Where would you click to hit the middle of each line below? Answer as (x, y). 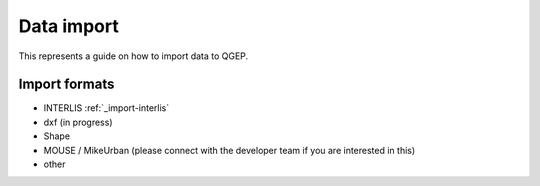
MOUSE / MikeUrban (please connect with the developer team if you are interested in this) (229, 150)
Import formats (66, 84)
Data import (68, 26)
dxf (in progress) (78, 122)
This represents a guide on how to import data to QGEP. (133, 56)
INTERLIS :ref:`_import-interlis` (106, 108)
